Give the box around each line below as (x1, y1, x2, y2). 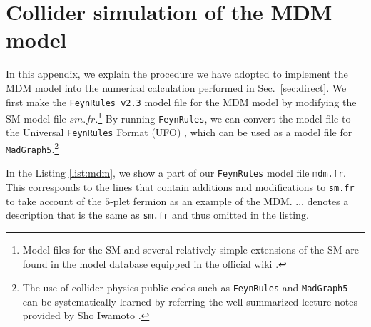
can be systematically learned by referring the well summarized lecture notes (22, 294, 357, 308)
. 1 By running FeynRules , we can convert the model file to (95, 109, 351, 125)
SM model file (6, 110, 66, 125)
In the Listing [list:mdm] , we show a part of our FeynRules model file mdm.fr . (6, 165, 346, 180)
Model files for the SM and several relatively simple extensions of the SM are (22, 242, 359, 256)
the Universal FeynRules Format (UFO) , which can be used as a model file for (6, 125, 352, 140)
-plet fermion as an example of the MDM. (110, 193, 293, 208)
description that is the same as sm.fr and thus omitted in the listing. (6, 207, 309, 222)
